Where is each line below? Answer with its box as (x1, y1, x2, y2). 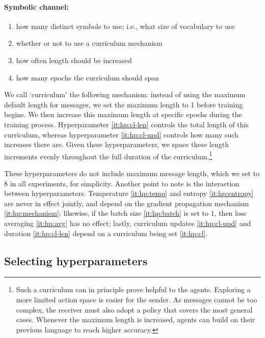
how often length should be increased (16, 54, 132, 65)
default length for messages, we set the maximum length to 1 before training (4, 99, 243, 109)
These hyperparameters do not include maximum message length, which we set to (4, 167, 259, 178)
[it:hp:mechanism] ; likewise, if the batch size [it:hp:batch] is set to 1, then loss (4, 208, 246, 218)
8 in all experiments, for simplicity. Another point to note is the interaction (4, 178, 240, 188)
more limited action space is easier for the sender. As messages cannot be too (16, 294, 257, 304)
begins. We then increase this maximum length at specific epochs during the (4, 109, 242, 120)
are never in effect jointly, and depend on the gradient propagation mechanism (4, 198, 249, 208)
